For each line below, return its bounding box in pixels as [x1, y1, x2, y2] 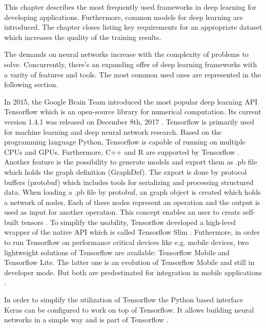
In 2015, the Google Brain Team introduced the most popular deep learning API [4, 96, 258, 107]
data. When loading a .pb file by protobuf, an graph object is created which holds [4, 187, 261, 197]
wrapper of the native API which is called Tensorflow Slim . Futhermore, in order [4, 227, 260, 237]
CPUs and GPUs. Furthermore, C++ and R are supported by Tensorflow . [4, 146, 240, 157]
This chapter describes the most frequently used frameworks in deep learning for [4, 2, 257, 12]
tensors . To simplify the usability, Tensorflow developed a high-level [21, 216, 236, 227]
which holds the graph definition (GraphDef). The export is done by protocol [4, 166, 247, 177]
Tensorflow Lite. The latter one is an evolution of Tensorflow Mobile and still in [4, 257, 255, 268]
